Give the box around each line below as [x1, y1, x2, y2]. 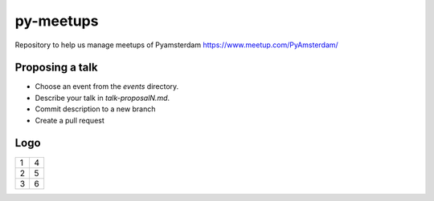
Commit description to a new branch [35, 104, 156, 114]
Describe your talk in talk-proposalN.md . [35, 93, 170, 103]
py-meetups [14, 12, 99, 30]
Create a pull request [35, 115, 104, 125]
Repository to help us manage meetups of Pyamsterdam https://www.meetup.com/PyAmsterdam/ [14, 40, 339, 50]
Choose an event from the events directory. [35, 82, 179, 91]
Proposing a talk [14, 61, 98, 74]
